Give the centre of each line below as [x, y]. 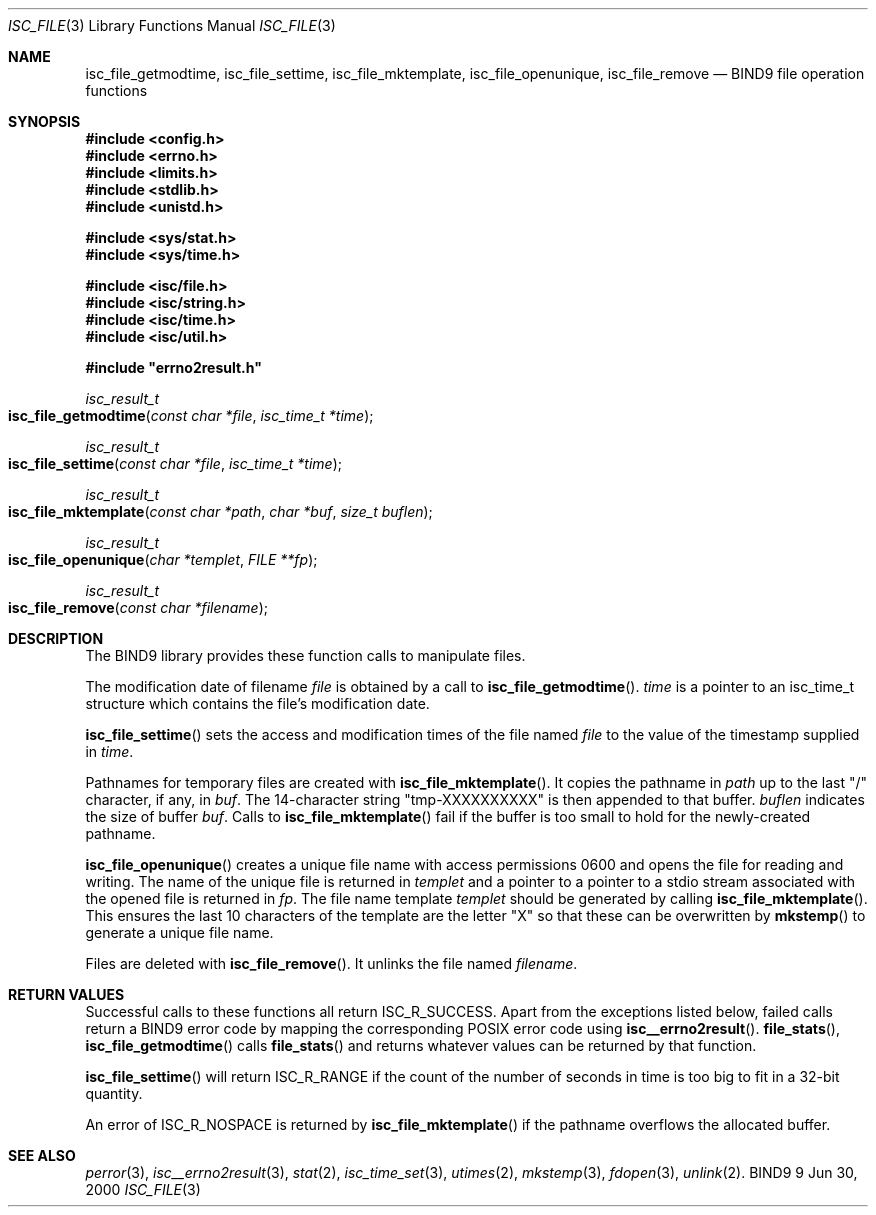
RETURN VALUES [66, 994]
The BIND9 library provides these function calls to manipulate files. [305, 655]
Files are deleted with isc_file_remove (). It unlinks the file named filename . [331, 963]
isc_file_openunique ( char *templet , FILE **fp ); [163, 559]
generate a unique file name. [179, 932]
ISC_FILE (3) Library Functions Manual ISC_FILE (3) [172, 25]
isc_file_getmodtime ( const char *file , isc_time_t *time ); [191, 415]
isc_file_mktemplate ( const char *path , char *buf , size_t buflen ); [220, 511]
